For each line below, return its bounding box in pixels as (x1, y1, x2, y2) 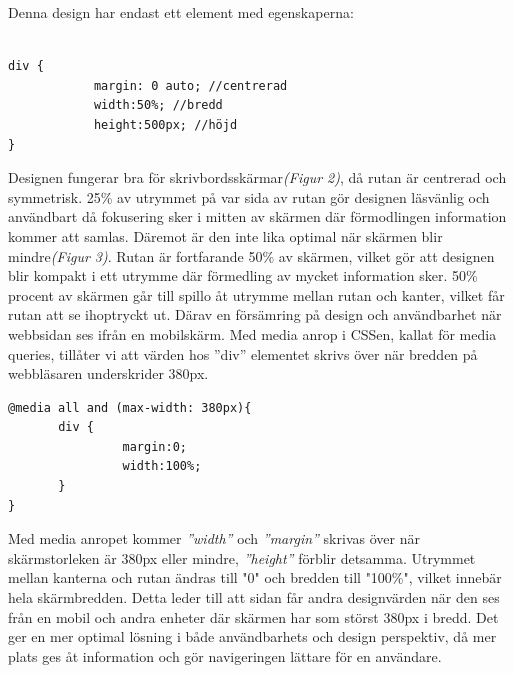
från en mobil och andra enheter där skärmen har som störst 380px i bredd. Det (8, 606, 499, 627)
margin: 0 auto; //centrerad (93, 78, 288, 93)
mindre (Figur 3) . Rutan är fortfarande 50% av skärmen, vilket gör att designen (8, 245, 495, 266)
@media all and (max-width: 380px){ (8, 400, 252, 415)
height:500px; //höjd (93, 117, 238, 132)
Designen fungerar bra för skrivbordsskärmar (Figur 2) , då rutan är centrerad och (8, 167, 507, 188)
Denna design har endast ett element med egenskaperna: (8, 2, 354, 22)
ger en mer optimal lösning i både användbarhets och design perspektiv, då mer (8, 626, 497, 647)
